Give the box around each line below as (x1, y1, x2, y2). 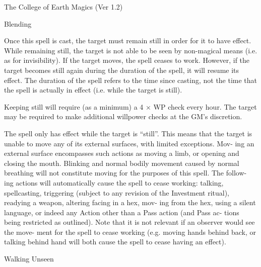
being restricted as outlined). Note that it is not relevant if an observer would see (4, 217, 255, 227)
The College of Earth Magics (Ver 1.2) (4, 2, 123, 12)
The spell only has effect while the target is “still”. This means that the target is (4, 128, 252, 138)
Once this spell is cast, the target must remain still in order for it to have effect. (4, 35, 251, 46)
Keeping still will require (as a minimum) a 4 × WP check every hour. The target (4, 101, 257, 112)
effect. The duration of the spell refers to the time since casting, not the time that (4, 74, 257, 85)
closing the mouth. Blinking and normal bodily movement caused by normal (4, 157, 239, 168)
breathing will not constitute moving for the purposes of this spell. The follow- (4, 167, 247, 178)
